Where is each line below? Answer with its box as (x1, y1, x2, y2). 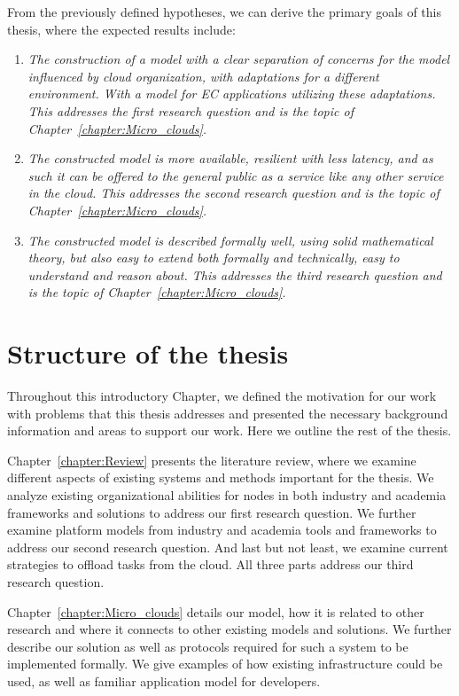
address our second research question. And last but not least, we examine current (7, 537, 448, 556)
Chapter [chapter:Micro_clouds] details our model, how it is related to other (7, 602, 424, 621)
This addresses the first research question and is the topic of (27, 101, 354, 120)
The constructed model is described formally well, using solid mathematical (27, 231, 433, 249)
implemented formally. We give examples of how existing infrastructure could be (7, 654, 443, 673)
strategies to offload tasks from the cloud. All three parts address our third (7, 555, 414, 574)
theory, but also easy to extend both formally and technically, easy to (27, 248, 400, 267)
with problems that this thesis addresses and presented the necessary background (7, 403, 448, 422)
